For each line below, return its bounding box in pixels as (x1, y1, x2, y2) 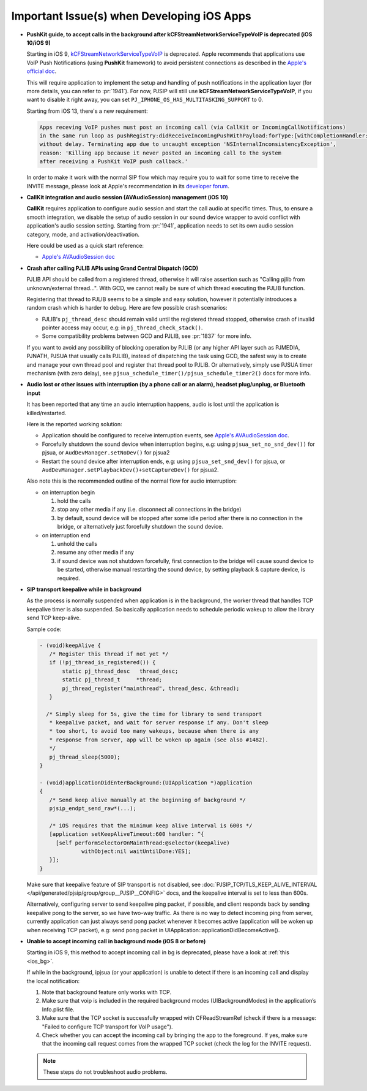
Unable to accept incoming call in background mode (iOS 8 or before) (26, 938, 206, 945)
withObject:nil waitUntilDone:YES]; (81, 848, 191, 855)
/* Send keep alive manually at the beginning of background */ (49, 796, 247, 803)
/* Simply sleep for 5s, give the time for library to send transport (46, 710, 262, 718)
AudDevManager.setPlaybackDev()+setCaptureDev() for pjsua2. (42, 466, 220, 473)
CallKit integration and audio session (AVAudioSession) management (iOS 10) (26, 193, 229, 201)
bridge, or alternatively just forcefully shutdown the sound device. (57, 523, 223, 530)
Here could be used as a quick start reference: (26, 242, 144, 249)
